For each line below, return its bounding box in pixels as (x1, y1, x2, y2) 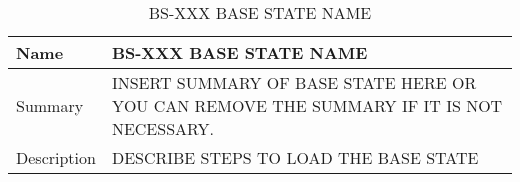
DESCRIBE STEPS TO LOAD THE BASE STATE (111, 146, 479, 169)
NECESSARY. (111, 117, 214, 140)
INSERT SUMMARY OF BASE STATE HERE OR (111, 71, 477, 94)
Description (16, 146, 96, 169)
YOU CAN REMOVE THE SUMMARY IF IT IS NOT (111, 94, 503, 117)
